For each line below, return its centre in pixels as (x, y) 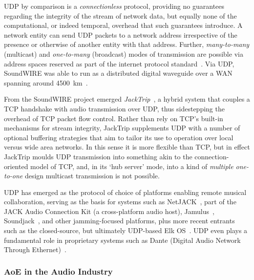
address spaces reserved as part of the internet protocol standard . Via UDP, (119, 63)
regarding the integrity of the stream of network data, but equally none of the (120, 15)
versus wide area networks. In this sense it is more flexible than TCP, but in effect (127, 147)
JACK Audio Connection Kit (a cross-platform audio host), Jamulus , (109, 211)
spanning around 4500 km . (46, 82)
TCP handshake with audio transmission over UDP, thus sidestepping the (114, 108)
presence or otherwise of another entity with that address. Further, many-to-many (127, 44)
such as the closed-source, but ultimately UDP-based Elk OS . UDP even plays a (126, 230)
